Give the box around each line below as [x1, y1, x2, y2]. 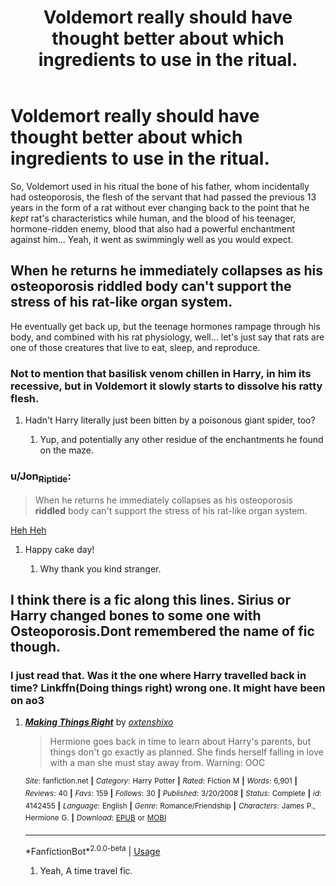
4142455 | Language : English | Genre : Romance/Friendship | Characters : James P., [24, 801, 316, 811]
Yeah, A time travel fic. [39, 864, 133, 876]
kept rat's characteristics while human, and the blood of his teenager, [10, 212, 297, 224]
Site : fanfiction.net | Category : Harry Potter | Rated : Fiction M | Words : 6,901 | [24, 776, 298, 786]
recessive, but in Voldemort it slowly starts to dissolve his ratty [10, 379, 323, 393]
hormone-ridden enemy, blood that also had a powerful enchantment [10, 222, 295, 235]
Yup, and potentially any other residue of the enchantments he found [39, 434, 324, 446]
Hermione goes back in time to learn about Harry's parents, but [49, 736, 312, 748]
